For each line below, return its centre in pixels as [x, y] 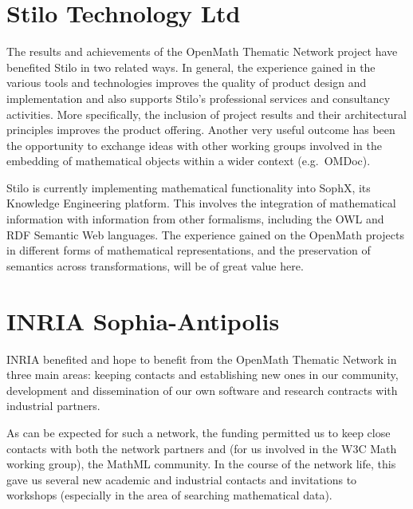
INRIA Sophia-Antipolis [143, 320]
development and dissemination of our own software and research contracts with [202, 390]
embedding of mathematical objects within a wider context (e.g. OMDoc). [189, 161]
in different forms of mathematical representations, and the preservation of [189, 250]
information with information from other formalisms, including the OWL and [195, 219]
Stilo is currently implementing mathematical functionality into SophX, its [189, 187]
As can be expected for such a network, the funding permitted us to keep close [199, 432]
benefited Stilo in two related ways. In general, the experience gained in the [191, 67]
